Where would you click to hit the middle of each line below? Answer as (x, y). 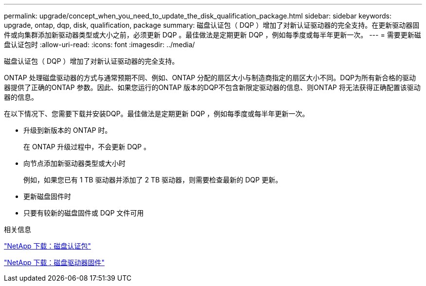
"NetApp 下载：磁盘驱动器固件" (54, 262)
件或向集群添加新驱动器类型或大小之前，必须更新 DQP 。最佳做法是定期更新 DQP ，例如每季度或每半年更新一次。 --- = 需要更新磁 (213, 35)
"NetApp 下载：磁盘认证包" (48, 246)
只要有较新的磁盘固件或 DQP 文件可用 (84, 213)
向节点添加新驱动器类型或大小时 (74, 163)
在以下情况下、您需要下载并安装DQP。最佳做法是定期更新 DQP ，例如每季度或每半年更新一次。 (157, 114)
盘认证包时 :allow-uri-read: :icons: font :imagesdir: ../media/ (99, 45)
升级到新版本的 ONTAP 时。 (68, 130)
